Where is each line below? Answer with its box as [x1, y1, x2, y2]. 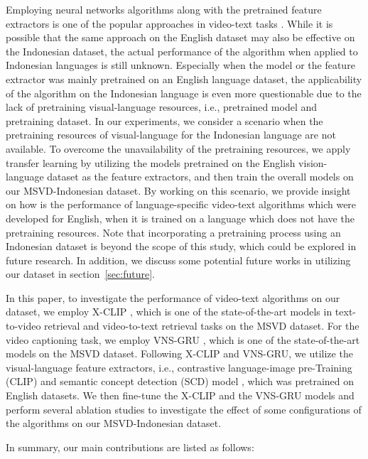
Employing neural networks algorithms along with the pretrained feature [6, 2, 322, 16]
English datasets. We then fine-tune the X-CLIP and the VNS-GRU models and [6, 388, 355, 403]
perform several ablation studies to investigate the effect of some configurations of [6, 401, 362, 416]
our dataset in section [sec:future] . [6, 266, 155, 281]
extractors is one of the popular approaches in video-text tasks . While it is [6, 16, 333, 31]
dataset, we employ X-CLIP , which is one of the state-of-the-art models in [6, 304, 332, 319]
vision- [298, 155, 328, 170]
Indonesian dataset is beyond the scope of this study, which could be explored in [6, 239, 357, 254]
